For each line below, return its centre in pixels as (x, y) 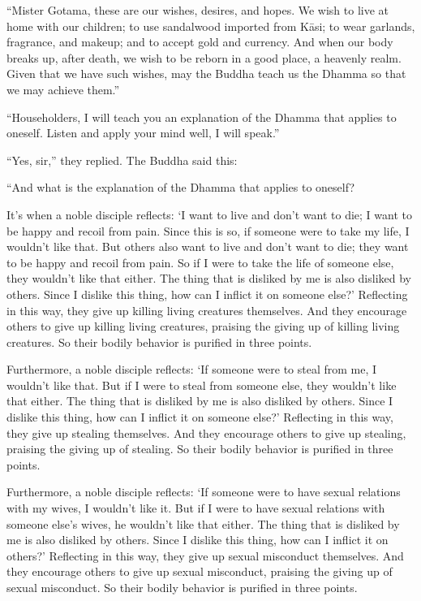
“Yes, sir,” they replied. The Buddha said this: (122, 160)
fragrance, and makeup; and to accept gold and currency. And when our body (200, 42)
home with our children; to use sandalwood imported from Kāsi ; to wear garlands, (211, 26)
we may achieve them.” (63, 89)
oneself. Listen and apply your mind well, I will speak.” (143, 133)
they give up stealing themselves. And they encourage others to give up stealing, (206, 432)
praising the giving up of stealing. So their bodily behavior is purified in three (200, 449)
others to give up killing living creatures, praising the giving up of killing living (203, 326)
